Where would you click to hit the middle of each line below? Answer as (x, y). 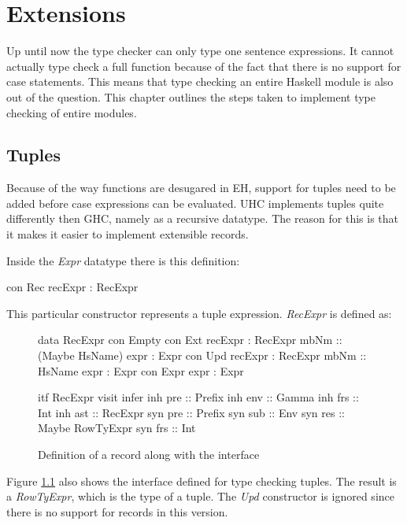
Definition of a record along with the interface (149, 455)
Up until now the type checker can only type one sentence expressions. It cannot (200, 51)
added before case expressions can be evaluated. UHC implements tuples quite (195, 203)
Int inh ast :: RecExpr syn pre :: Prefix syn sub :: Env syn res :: (191, 412)
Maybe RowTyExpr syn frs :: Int (117, 428)
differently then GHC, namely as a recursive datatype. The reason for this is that (203, 218)
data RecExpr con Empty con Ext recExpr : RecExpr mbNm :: (190, 340)
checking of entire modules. (72, 112)
